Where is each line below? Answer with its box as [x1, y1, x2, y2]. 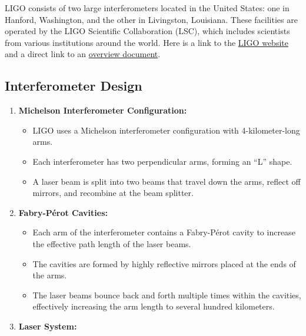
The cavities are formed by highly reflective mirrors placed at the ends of [32, 257, 296, 270]
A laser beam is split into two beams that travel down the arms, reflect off [32, 175, 301, 187]
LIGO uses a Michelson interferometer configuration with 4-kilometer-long [32, 124, 300, 136]
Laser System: [18, 320, 77, 332]
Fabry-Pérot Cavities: [18, 206, 108, 218]
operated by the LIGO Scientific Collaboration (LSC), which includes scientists [5, 25, 290, 37]
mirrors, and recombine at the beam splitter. [32, 187, 194, 199]
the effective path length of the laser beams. [32, 237, 191, 249]
